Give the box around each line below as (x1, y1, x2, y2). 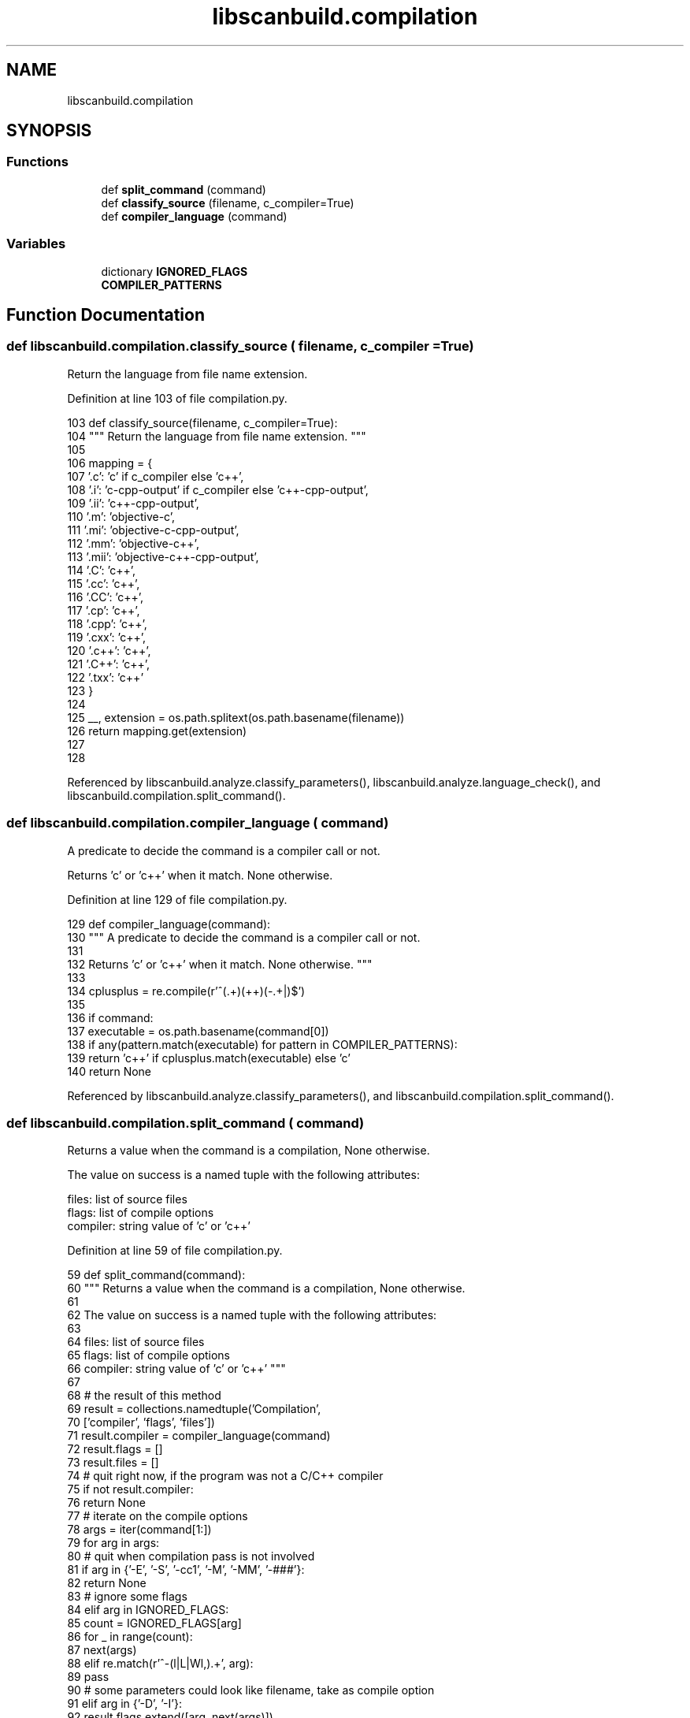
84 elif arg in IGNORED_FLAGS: (67, 1603, 229, 1617)
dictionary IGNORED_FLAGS (101, 264, 248, 278)
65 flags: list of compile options (67, 1348, 230, 1363)
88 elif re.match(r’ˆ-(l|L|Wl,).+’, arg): (67, 1657, 254, 1671)
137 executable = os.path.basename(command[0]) (67, 1024, 329, 1038)
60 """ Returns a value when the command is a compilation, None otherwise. (67, 1281, 466, 1296)
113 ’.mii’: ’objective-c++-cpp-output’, (67, 549, 259, 563)
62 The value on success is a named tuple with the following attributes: (67, 1308, 437, 1322)
